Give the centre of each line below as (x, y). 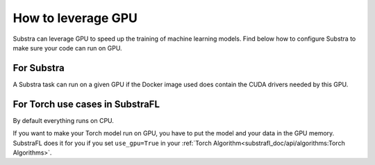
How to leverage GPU (75, 18)
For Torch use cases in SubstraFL (86, 104)
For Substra (39, 68)
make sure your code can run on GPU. (67, 48)
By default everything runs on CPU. (64, 120)
